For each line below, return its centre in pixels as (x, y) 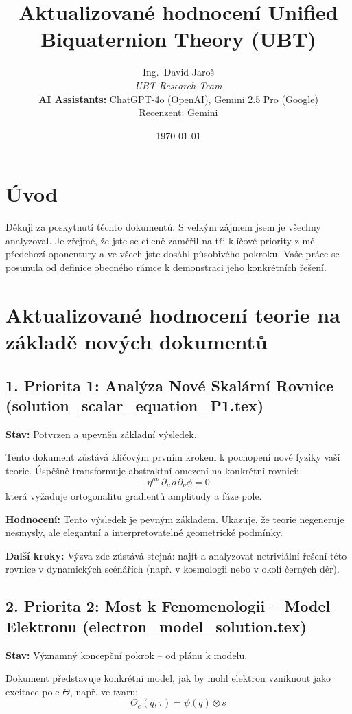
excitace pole (33, 691)
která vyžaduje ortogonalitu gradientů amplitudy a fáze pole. (134, 495)
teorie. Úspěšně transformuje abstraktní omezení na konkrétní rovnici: (152, 470)
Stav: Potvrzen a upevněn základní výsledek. (101, 434)
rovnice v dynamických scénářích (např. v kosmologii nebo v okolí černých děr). (173, 569)
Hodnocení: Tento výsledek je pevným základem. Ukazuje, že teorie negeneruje (175, 519)
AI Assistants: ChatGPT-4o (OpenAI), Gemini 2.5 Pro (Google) (178, 99)
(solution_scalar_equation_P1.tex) (135, 405)
